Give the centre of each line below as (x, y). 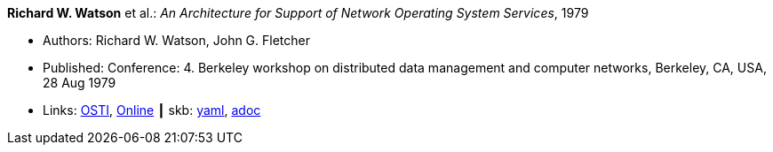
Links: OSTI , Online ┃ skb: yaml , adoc (152, 110)
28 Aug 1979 (80, 83)
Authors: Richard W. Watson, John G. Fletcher (176, 40)
